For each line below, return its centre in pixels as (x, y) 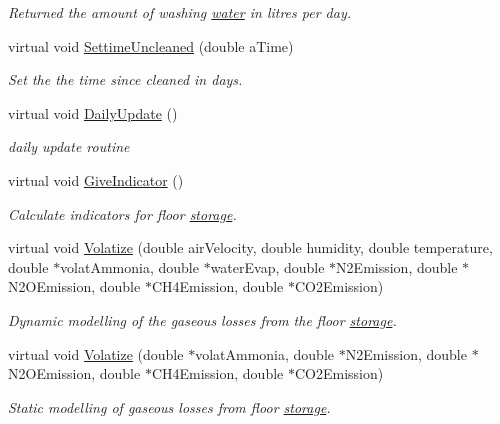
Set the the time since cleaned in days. (125, 79)
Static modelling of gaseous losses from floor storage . (169, 406)
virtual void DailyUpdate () (93, 112)
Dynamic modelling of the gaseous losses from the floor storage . (202, 319)
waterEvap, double (267, 266)
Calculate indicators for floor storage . (122, 213)
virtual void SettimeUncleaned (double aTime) (151, 45)
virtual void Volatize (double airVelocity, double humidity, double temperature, (250, 247)
